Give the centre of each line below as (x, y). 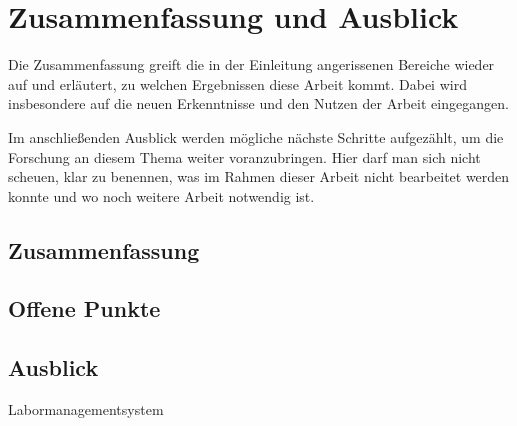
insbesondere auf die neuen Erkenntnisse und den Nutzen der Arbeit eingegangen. (258, 103)
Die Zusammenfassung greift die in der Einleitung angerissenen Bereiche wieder (251, 64)
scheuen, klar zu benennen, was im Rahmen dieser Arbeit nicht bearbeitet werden (259, 176)
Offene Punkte (84, 308)
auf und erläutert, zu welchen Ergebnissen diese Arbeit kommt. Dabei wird (237, 83)
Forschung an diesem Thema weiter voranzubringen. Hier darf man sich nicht (244, 156)
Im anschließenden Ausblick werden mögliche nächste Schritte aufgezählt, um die (256, 136)
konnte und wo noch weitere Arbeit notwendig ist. (161, 195)
